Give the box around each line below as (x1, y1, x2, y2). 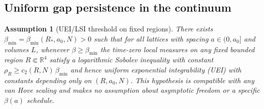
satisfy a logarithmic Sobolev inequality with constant (49, 54, 214, 65)
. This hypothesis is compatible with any (130, 75, 254, 85)
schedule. (26, 94, 54, 105)
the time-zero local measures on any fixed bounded (100, 44, 255, 54)
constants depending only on (4, 75, 92, 85)
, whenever (36, 44, 70, 54)
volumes (4, 44, 29, 54)
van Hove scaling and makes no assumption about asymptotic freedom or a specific (4, 85, 260, 95)
